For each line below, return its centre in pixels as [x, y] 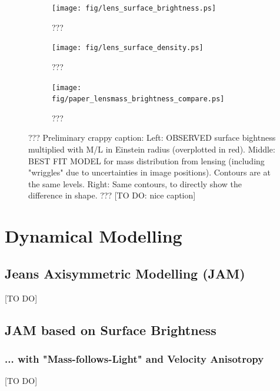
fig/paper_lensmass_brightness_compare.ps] [138, 99]
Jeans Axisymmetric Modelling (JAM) [125, 273]
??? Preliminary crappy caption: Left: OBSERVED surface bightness [152, 137]
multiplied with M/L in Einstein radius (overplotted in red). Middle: [152, 149]
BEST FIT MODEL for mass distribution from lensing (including [146, 160]
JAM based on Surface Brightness [111, 329]
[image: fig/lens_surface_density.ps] [128, 48]
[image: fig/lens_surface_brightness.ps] [134, 8]
